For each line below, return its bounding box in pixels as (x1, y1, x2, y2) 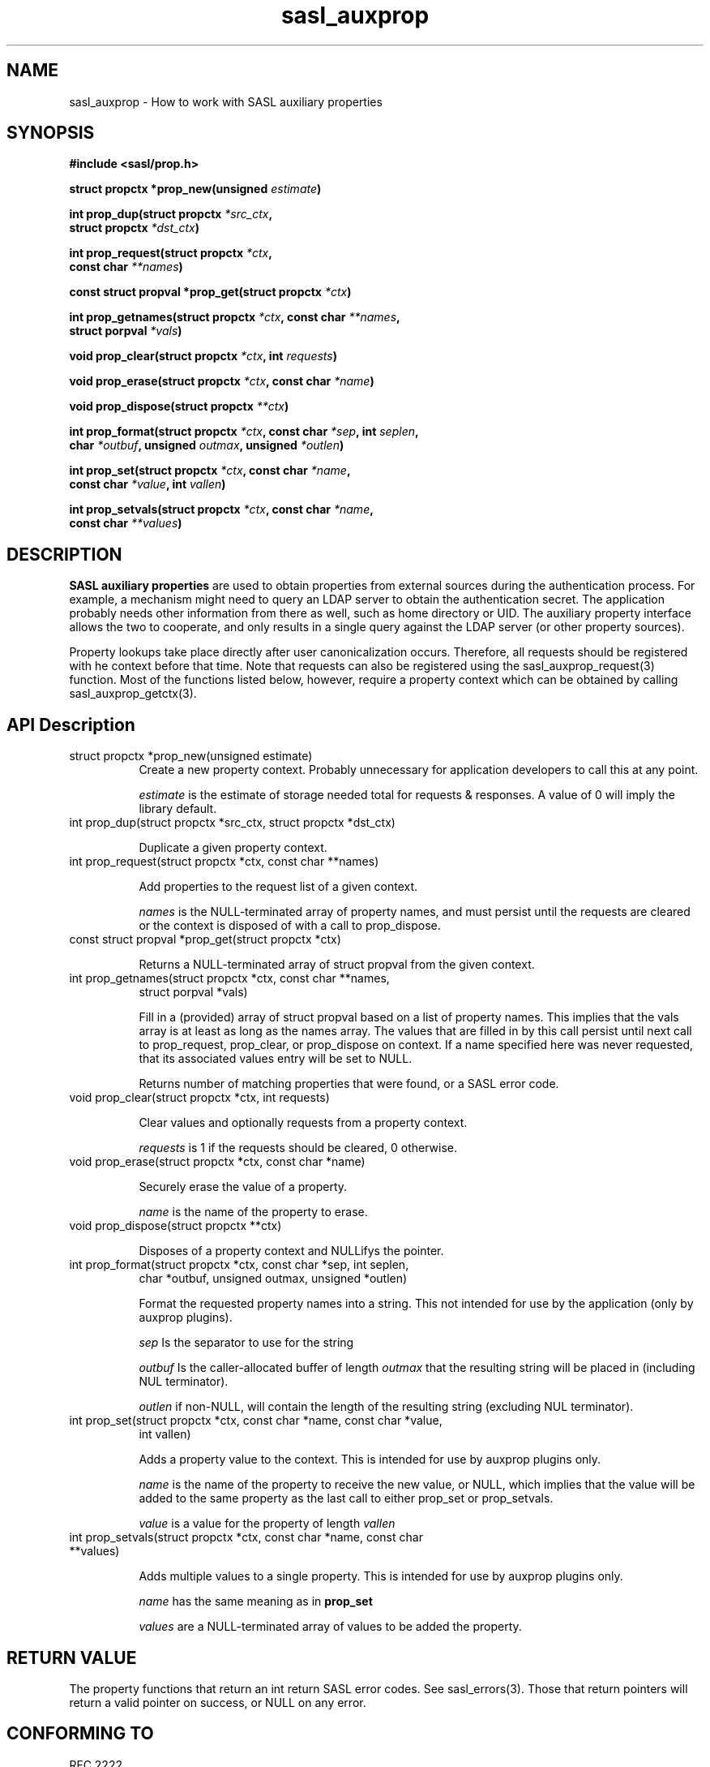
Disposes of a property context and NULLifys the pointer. (139, 1244, 444, 1258)
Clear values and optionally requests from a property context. (139, 1116, 468, 1130)
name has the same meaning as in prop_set (139, 1594, 373, 1609)
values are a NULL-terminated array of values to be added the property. (139, 1619, 522, 1634)
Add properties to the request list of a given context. (139, 879, 418, 894)
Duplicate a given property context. (139, 841, 327, 855)
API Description (6, 714, 135, 735)
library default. (139, 802, 217, 816)
